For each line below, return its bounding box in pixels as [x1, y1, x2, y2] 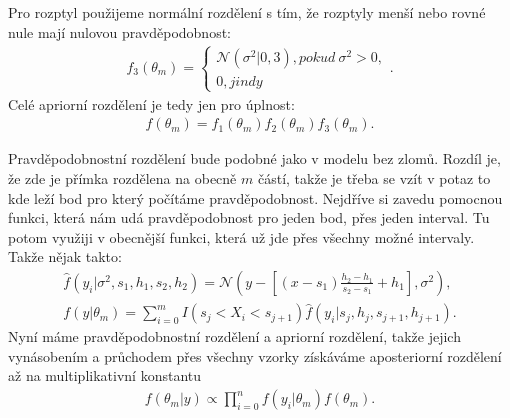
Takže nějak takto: [8, 246, 122, 267]
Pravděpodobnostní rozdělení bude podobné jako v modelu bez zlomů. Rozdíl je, [8, 148, 501, 169]
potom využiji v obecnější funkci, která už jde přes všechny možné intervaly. [8, 226, 475, 247]
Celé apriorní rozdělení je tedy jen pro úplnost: [8, 93, 295, 114]
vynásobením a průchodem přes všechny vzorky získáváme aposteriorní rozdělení [8, 345, 502, 366]
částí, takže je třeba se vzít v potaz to [257, 168, 491, 188]
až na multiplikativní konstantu [8, 365, 202, 386]
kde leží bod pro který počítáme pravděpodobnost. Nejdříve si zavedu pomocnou [8, 187, 503, 208]
